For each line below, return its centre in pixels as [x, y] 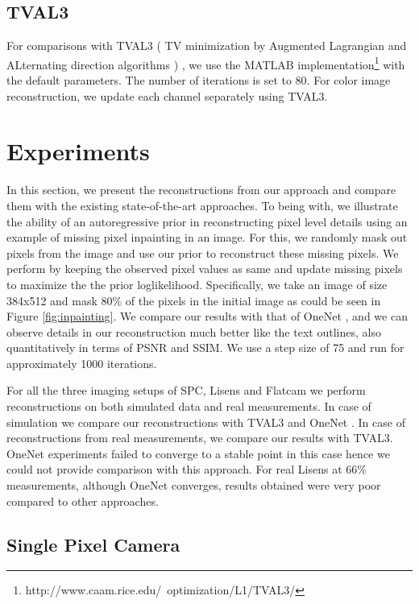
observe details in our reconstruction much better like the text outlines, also [194, 331]
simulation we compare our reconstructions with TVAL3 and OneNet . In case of [206, 422]
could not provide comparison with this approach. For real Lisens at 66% [187, 469]
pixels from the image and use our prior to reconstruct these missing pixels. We [203, 252]
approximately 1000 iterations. [82, 363]
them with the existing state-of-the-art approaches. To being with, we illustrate [202, 205]
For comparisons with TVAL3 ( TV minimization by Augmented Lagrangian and [207, 46]
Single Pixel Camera [93, 544]
